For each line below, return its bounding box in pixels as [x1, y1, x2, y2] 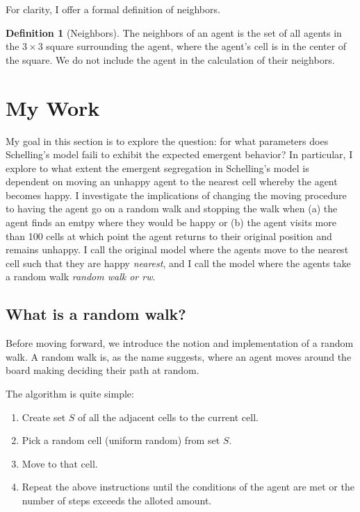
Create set [22, 409, 66, 424]
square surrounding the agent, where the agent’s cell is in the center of [46, 39, 347, 53]
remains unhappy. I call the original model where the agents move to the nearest [6, 242, 349, 257]
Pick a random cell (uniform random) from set [22, 433, 220, 447]
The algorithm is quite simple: [6, 386, 134, 401]
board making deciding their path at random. [6, 363, 199, 377]
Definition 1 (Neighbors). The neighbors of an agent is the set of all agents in [6, 25, 342, 40]
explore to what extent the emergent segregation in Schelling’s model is [6, 160, 309, 175]
